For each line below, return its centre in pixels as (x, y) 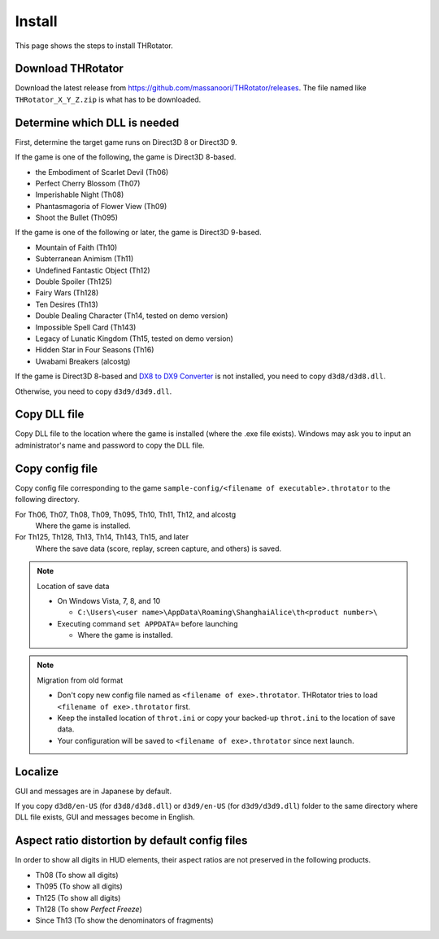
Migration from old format (80, 680)
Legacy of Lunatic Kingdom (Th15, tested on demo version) (134, 338)
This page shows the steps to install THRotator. (94, 46)
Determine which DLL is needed (97, 122)
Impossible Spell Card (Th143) (86, 327)
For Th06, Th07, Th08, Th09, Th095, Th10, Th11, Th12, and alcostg (125, 514)
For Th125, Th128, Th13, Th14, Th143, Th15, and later (102, 537)
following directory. (48, 500)
